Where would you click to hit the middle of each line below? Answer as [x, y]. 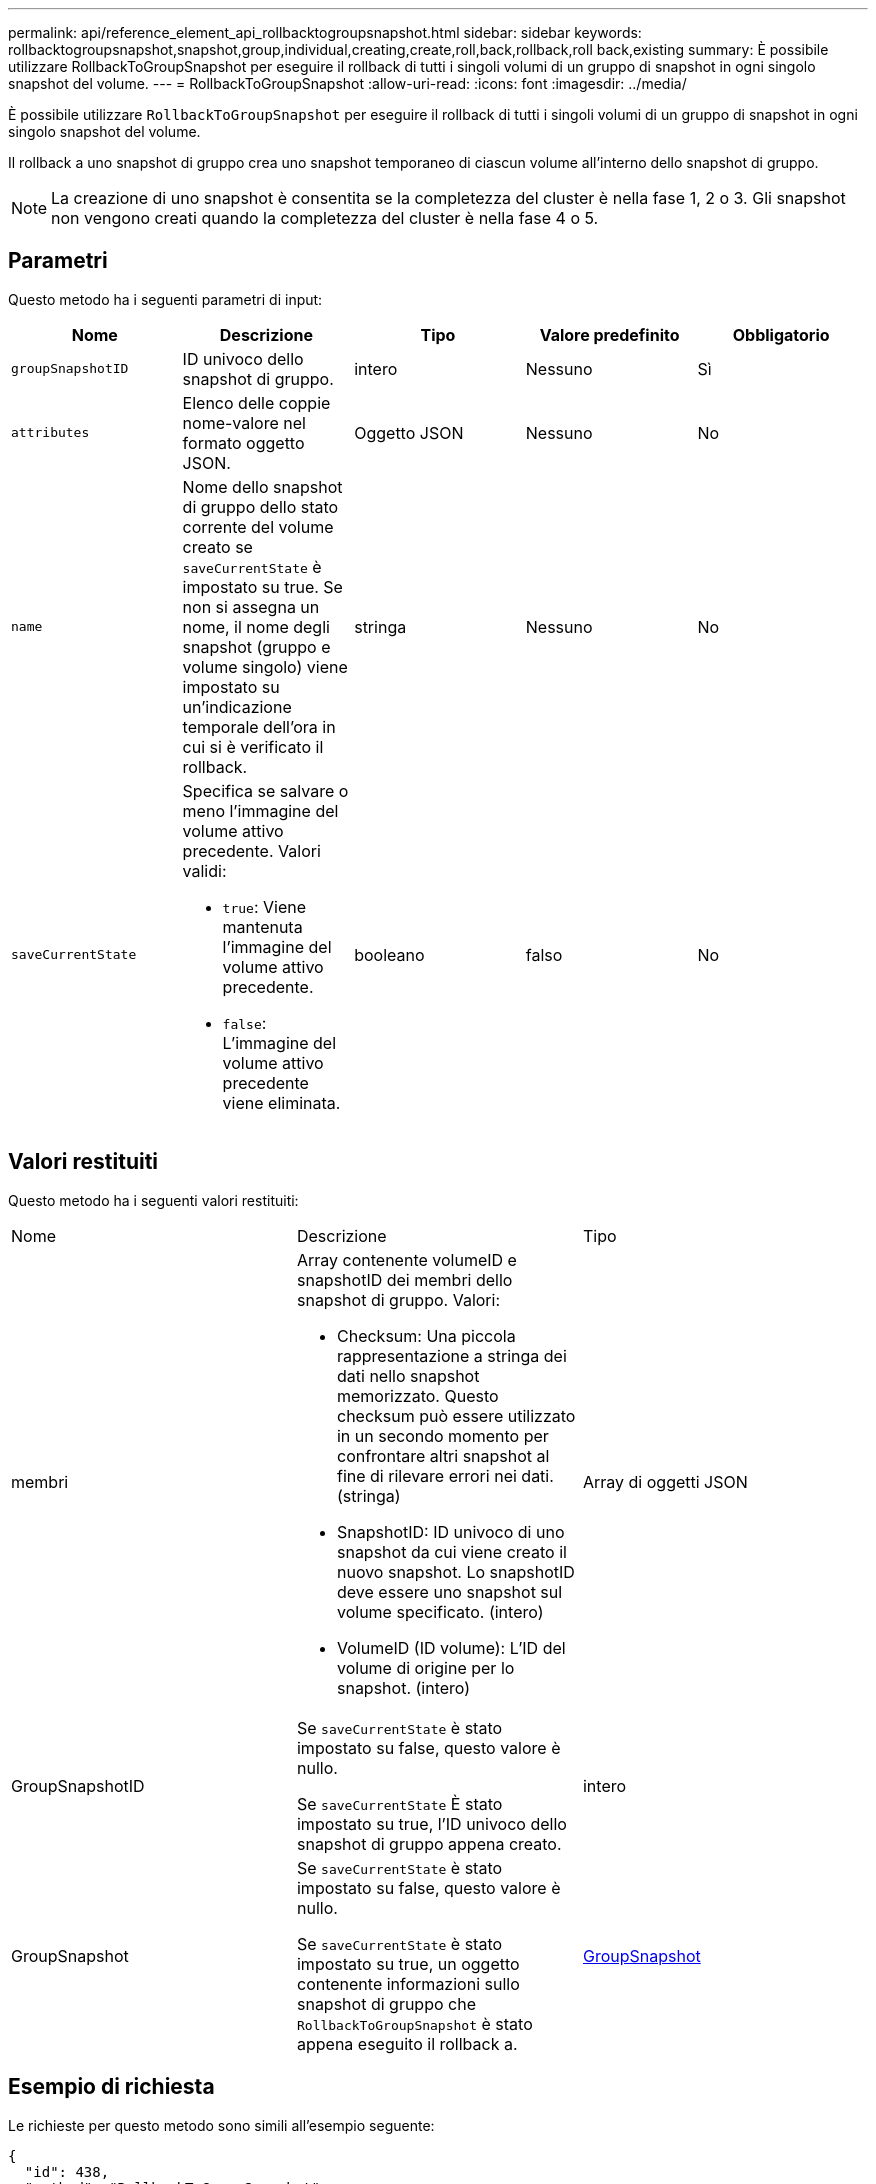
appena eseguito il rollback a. [407, 2043]
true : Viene [264, 906]
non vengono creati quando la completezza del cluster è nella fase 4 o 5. [325, 218]
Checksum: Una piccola [426, 1335]
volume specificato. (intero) [440, 1611]
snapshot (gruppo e [256, 646]
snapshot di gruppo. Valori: [398, 1299]
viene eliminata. [281, 1102]
